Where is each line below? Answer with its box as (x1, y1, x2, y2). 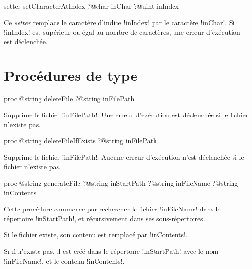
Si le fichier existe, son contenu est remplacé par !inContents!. (4, 230, 188, 240)
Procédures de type (4, 65, 138, 85)
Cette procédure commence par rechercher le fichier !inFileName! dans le (4, 204, 221, 214)
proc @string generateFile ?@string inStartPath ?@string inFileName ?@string (4, 178, 238, 188)
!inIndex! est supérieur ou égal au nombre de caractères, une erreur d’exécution (4, 27, 240, 37)
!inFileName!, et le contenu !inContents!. (4, 255, 125, 266)
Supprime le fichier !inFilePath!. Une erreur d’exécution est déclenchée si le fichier (4, 110, 249, 120)
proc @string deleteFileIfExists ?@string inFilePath (4, 135, 157, 146)
